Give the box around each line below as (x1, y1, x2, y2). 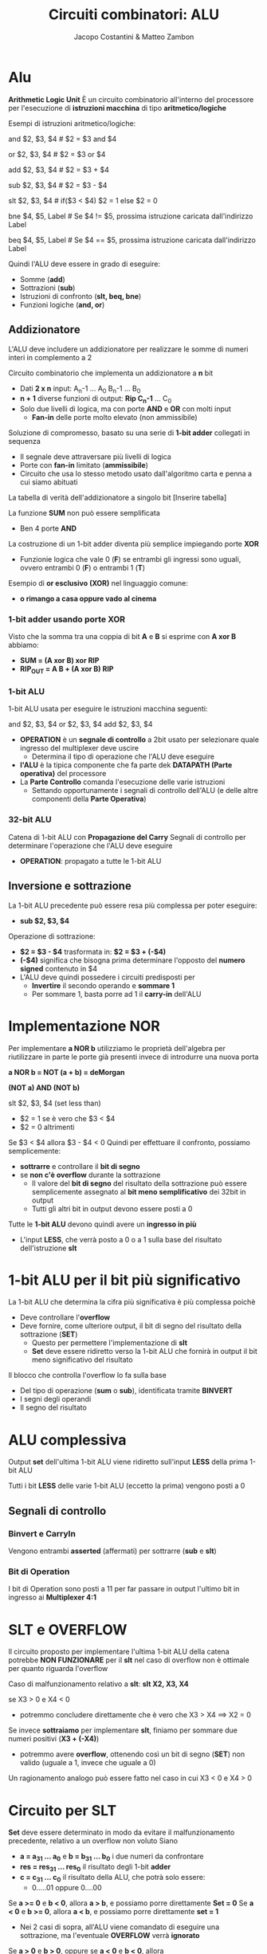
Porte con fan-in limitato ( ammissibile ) (19, 461, 149, 470)
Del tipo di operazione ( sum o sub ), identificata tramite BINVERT (19, 1386, 234, 1395)
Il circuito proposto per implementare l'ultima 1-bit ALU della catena (8, 1647, 230, 1657)
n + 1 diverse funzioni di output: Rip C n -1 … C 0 (19, 394, 172, 406)
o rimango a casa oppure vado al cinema (19, 594, 157, 603)
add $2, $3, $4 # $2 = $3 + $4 (8, 165, 109, 175)
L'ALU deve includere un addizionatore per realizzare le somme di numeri (8, 344, 249, 354)
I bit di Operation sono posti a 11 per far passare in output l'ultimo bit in (8, 1584, 240, 1594)
